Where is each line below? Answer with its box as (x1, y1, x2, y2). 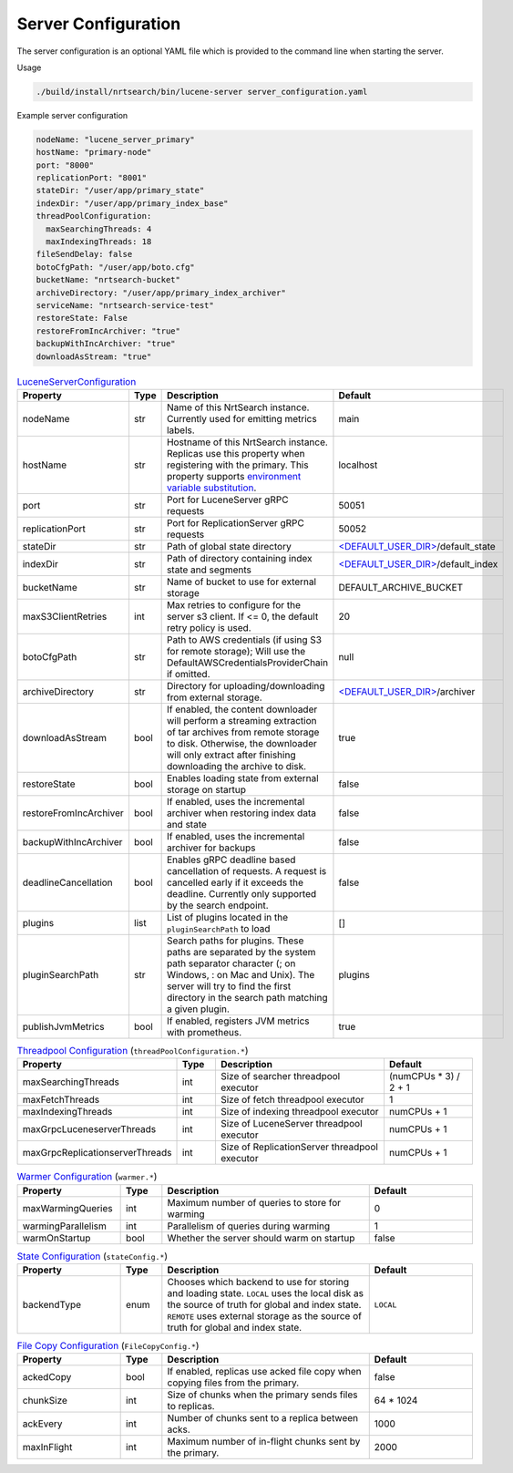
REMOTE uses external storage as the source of (167, 1310, 362, 1323)
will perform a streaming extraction (166, 714, 317, 726)
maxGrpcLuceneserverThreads (22, 1123, 157, 1136)
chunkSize (22, 1395, 68, 1407)
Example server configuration (16, 109, 128, 120)
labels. (166, 424, 195, 437)
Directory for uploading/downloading (166, 679, 325, 692)
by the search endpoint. (166, 899, 269, 912)
